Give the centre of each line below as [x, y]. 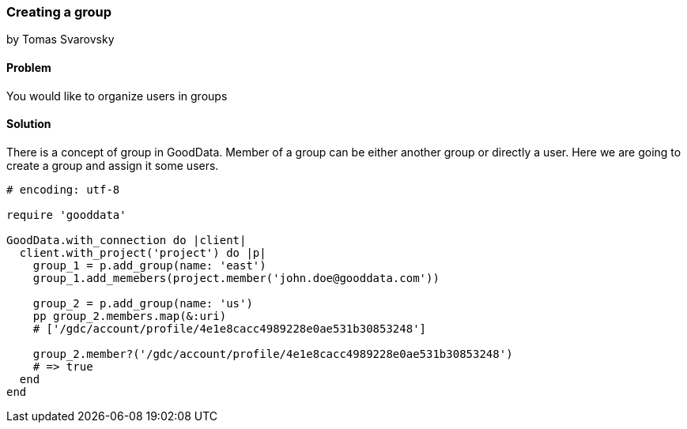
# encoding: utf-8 [63, 189]
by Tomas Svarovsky [60, 40]
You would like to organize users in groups [117, 96]
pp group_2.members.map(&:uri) [130, 316]
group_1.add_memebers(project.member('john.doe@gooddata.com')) [236, 278]
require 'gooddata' [66, 214]
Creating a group [59, 12]
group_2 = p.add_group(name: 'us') [143, 303]
